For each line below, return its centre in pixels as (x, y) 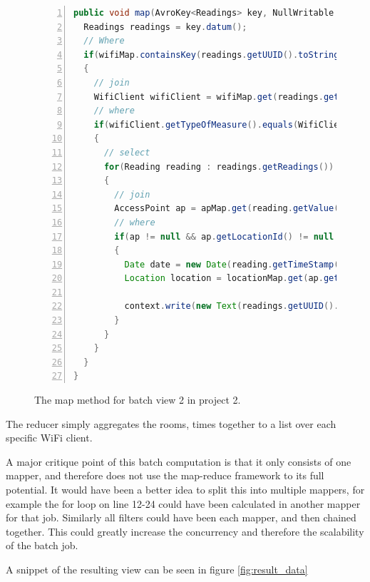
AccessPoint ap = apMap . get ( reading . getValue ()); (234, 209)
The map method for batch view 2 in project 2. (138, 400)
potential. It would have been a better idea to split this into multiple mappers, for (185, 489)
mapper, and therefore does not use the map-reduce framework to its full (165, 475)
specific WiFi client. (49, 438)
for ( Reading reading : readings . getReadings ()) (219, 167)
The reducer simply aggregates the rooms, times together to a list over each (171, 423)
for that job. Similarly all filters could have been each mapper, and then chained (181, 517)
